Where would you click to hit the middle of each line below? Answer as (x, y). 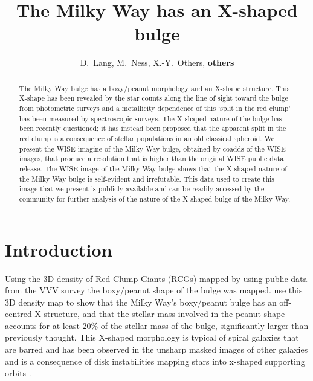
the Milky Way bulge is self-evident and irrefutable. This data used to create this (147, 178)
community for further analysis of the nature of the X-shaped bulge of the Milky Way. (155, 198)
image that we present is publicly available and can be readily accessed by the (142, 189)
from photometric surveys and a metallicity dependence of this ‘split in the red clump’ (155, 108)
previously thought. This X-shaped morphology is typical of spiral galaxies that (152, 337)
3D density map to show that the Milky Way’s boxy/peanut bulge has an (141, 302)
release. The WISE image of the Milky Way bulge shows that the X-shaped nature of (153, 168)
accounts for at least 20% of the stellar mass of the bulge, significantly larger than (157, 325)
